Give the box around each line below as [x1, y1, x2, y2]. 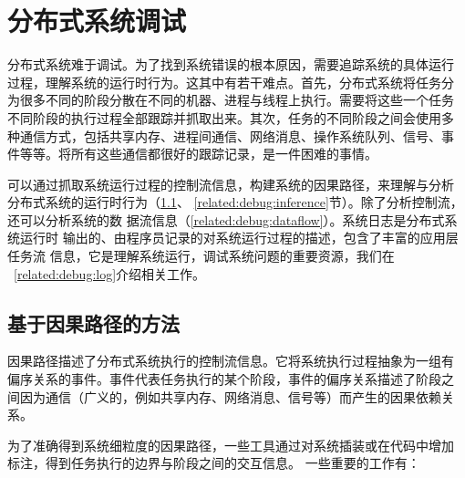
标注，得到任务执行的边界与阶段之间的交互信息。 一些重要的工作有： [7, 453, 420, 473]
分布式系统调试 [7, 2, 187, 39]
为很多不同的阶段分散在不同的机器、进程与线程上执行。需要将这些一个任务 [7, 90, 454, 109]
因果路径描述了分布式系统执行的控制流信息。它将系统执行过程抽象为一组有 [7, 351, 454, 370]
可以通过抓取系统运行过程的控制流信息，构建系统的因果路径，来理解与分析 [7, 174, 454, 193]
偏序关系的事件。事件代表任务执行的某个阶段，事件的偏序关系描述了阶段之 [7, 369, 454, 389]
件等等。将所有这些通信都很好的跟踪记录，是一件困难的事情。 [7, 144, 377, 163]
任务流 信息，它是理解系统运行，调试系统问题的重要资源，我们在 [7, 246, 395, 265]
